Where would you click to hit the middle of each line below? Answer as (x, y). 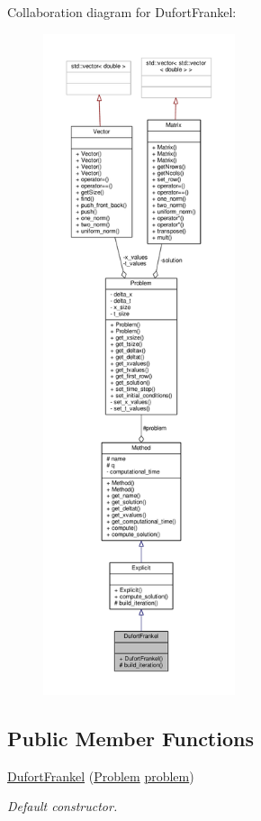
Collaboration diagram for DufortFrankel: (122, 12)
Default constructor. (63, 806)
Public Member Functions (130, 738)
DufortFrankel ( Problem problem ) (101, 775)
